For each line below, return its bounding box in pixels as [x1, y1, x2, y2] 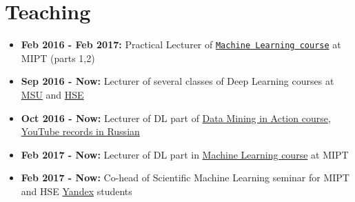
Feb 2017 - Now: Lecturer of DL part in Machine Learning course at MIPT [21, 147, 349, 161]
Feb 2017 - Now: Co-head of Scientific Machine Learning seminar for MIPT [21, 170, 349, 185]
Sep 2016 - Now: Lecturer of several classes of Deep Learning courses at [21, 74, 334, 88]
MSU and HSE [21, 87, 84, 101]
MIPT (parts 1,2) [21, 50, 95, 65]
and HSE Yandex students [21, 183, 132, 198]
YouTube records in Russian [21, 124, 140, 139]
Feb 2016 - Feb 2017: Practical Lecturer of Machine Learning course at [21, 37, 341, 52]
